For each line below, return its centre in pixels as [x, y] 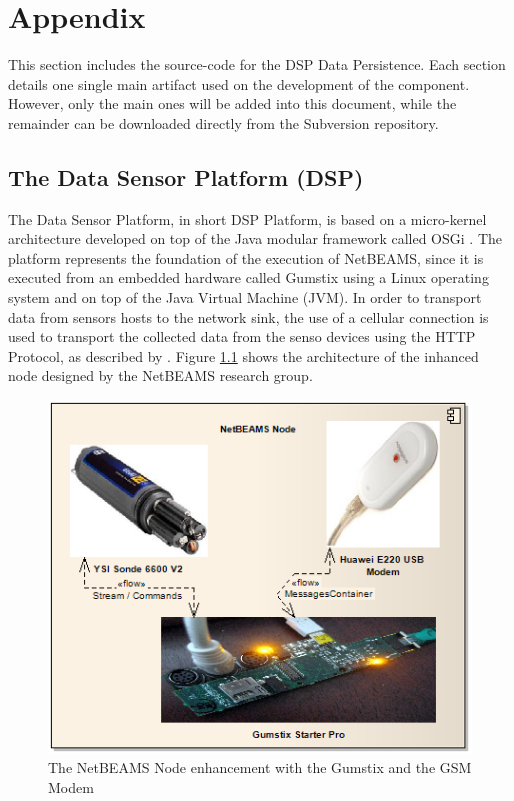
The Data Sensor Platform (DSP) [186, 176]
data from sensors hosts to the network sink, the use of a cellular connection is [248, 316]
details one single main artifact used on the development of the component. [239, 83]
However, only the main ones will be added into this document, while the [232, 103]
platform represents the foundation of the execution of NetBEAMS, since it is [246, 257]
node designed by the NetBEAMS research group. [160, 375]
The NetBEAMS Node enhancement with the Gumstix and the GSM [260, 767]
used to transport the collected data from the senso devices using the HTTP [242, 336]
